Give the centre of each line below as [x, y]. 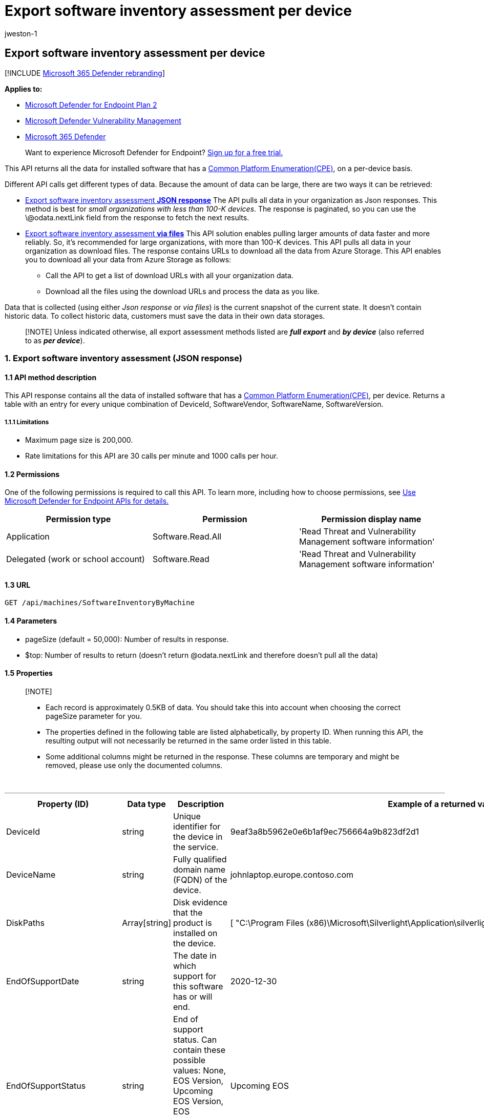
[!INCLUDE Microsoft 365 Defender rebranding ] [85, 73]
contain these [199, 1050]
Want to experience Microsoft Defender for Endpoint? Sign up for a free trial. [154, 152]
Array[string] [147, 923]
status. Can [195, 1039]
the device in [198, 836]
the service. [196, 847]
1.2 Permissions [32, 474]
